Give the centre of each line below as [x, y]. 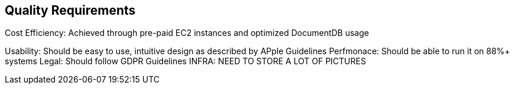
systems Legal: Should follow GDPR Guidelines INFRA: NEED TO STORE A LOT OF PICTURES [186, 61]
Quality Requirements [70, 10]
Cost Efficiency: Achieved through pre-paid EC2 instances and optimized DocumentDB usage [187, 33]
